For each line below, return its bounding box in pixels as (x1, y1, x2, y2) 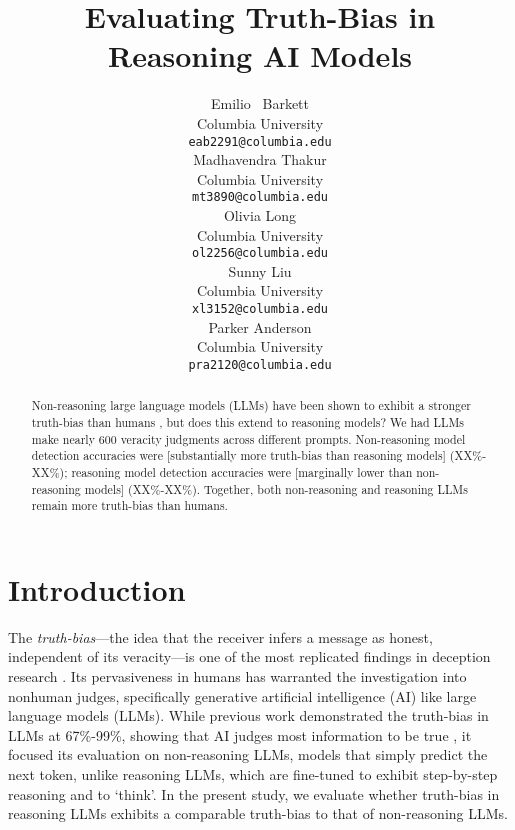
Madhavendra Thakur (193, 149, 327, 170)
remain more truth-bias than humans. (31, 497, 228, 514)
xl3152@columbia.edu (191, 302, 329, 317)
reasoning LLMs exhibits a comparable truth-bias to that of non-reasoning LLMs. (8, 803, 508, 824)
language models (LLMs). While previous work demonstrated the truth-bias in (8, 705, 489, 726)
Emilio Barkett (210, 93, 310, 114)
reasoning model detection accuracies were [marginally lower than (71, 463, 413, 480)
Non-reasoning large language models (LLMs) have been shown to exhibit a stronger (31, 397, 471, 414)
